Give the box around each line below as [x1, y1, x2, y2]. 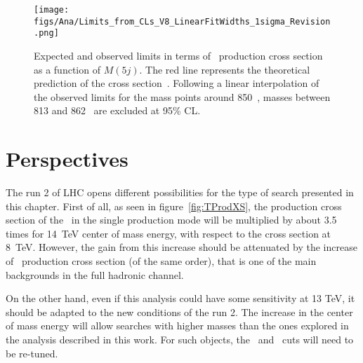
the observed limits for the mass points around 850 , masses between [34, 89, 331, 104]
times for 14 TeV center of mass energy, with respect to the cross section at [6, 226, 331, 240]
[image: [34, 5, 70, 15]
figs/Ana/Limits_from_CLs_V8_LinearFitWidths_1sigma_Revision [34, 16, 331, 27]
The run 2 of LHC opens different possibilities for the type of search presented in [6, 185, 354, 200]
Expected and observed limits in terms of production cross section [34, 48, 323, 62]
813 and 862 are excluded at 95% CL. [34, 103, 201, 118]
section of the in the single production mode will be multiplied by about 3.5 [6, 212, 337, 227]
